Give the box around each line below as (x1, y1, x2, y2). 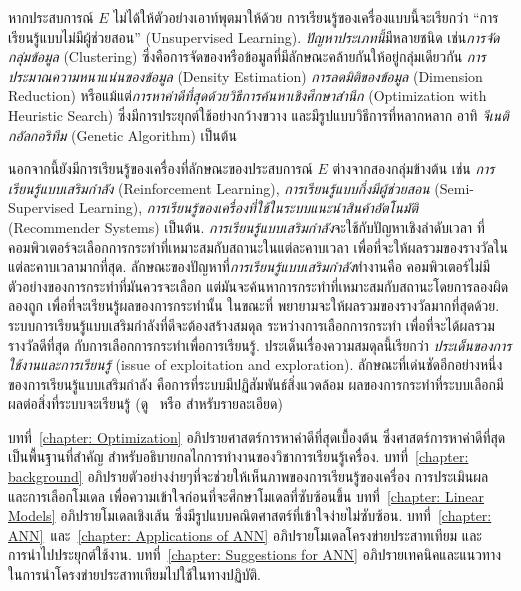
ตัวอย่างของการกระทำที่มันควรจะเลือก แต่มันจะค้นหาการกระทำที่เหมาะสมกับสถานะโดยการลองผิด (8, 275, 509, 296)
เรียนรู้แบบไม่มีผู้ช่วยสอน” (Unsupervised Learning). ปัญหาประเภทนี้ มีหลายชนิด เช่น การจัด (8, 26, 500, 47)
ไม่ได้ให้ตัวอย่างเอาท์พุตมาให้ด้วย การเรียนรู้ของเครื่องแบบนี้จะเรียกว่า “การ (113, 7, 499, 27)
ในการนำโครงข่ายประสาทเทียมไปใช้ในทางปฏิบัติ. (8, 564, 261, 585)
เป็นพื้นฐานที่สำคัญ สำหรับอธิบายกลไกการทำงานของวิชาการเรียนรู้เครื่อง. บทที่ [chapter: (8, 446, 469, 467)
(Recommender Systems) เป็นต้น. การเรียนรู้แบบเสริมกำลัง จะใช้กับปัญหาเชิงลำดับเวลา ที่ (8, 216, 485, 237)
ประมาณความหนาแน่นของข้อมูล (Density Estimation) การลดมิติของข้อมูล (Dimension (8, 65, 483, 86)
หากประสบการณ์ (8, 7, 94, 27)
